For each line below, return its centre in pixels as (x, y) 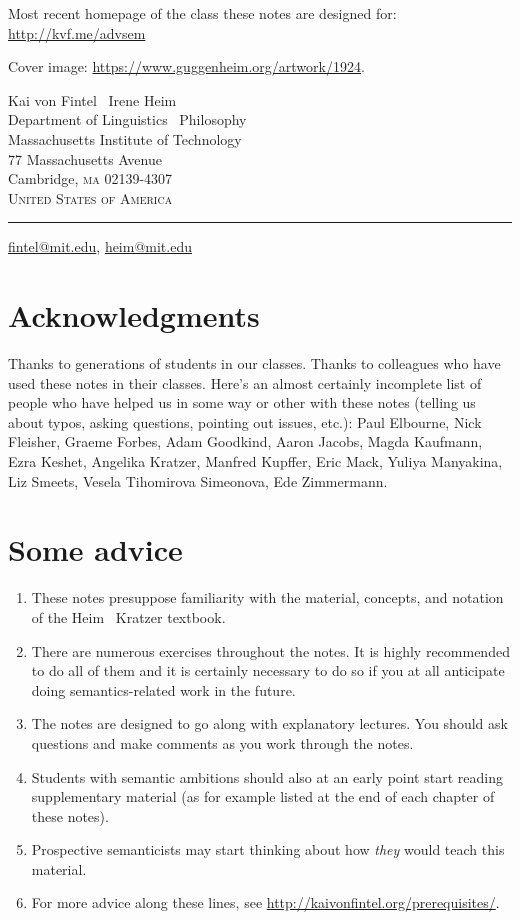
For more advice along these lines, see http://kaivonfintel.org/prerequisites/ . (265, 902)
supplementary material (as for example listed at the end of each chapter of (263, 796)
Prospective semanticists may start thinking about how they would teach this (268, 849)
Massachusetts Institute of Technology (125, 138)
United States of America (90, 197)
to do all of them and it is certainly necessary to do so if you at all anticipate (268, 670)
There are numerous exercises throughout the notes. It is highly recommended (270, 650)
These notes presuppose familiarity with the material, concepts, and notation (267, 597)
